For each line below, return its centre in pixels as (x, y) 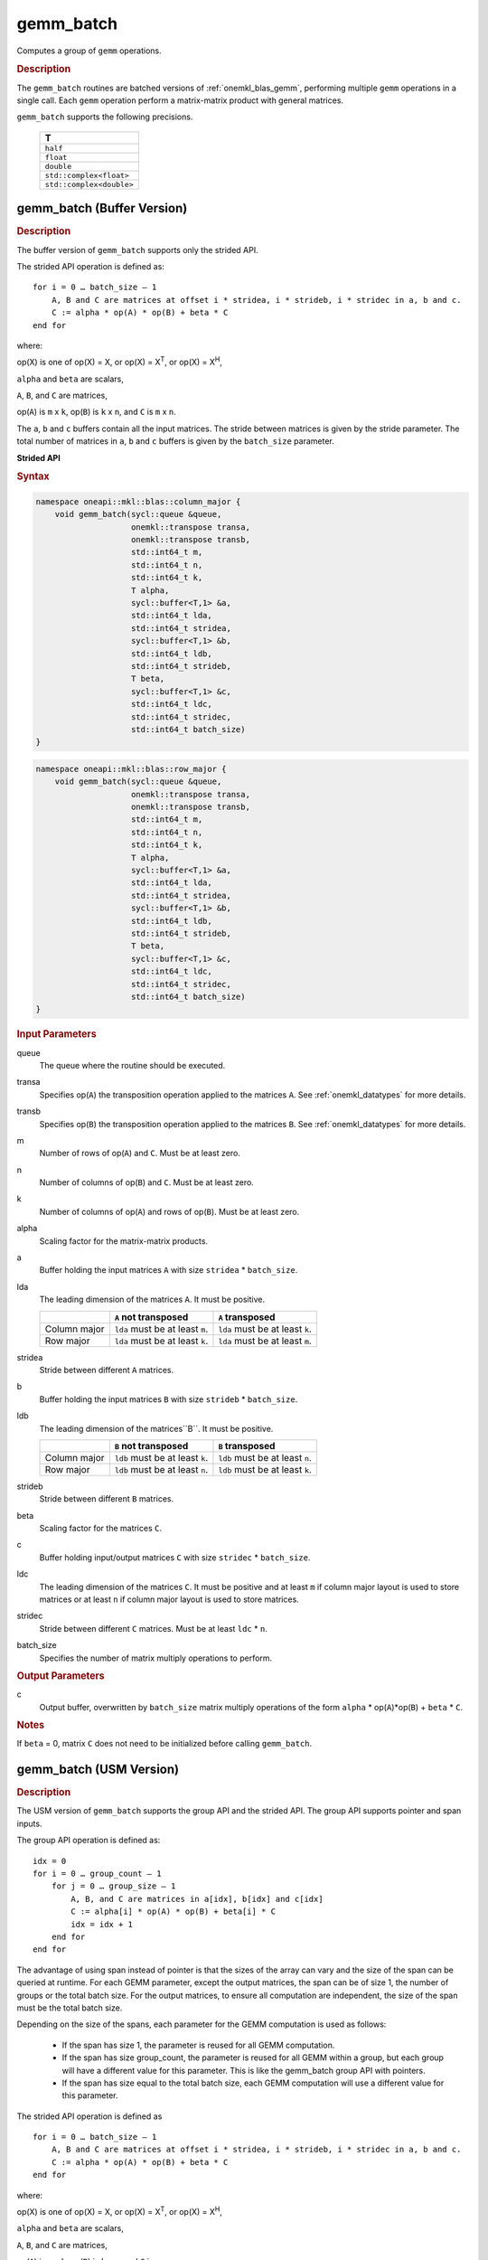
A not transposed (151, 1317)
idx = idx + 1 (102, 1924)
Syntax (33, 476)
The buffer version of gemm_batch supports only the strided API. (137, 250)
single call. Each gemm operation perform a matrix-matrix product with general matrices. (180, 100)
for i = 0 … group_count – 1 (97, 1874)
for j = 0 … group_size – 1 (113, 1886)
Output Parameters (61, 1676)
